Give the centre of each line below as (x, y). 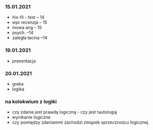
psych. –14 (23, 33)
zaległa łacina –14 (30, 38)
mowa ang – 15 (27, 28)
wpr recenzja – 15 (30, 22)
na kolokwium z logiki (31, 101)
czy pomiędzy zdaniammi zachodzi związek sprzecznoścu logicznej (80, 122)
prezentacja (24, 61)
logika (18, 89)
